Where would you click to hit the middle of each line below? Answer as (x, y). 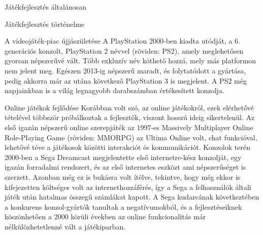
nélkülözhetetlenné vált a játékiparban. (65, 226)
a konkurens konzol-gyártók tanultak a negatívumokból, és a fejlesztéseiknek (123, 206)
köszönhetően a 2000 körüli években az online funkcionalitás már (105, 217)
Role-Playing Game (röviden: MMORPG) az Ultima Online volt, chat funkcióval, (131, 137)
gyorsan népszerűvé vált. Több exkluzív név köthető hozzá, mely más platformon (130, 61)
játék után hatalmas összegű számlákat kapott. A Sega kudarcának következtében (132, 197)
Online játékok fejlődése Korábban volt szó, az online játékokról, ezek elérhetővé (129, 107)
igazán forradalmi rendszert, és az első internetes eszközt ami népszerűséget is (125, 167)
